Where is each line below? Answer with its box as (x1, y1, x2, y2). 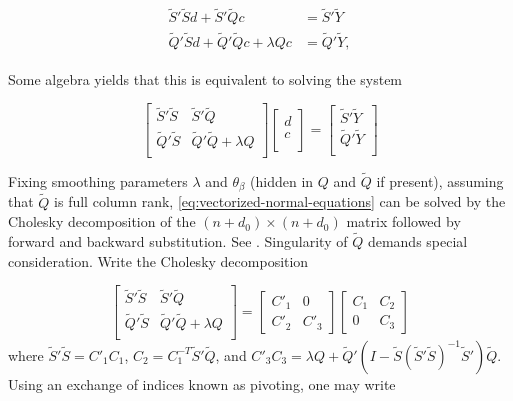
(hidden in (250, 170, 314, 191)
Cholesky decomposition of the (8, 211, 196, 232)
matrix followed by (346, 211, 461, 232)
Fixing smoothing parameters (8, 170, 188, 191)
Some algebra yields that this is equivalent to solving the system (8, 68, 403, 89)
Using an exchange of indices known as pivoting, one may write (8, 373, 396, 394)
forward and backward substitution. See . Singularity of (8, 230, 348, 251)
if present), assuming (376, 170, 504, 191)
